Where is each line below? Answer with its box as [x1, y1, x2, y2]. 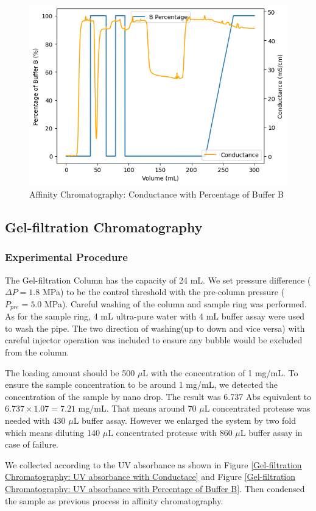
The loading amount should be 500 [5, 366, 135, 379]
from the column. [5, 345, 69, 358]
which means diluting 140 [5, 426, 100, 438]
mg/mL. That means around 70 [78, 402, 197, 415]
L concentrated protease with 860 [108, 426, 233, 438]
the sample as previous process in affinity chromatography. [5, 494, 223, 507]
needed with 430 [5, 413, 66, 426]
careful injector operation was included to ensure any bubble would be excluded [5, 334, 303, 346]
